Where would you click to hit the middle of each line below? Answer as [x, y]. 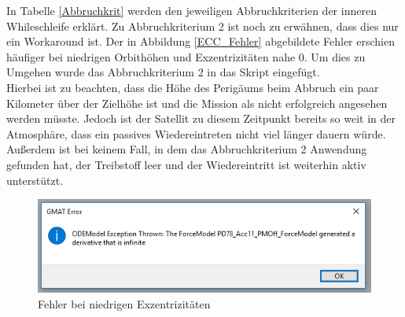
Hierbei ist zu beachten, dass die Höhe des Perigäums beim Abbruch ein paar [193, 87]
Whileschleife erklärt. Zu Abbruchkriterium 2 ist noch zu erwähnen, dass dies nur [202, 26]
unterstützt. [35, 180]
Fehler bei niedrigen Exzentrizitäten [124, 303]
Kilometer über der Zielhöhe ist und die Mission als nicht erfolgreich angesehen [197, 103]
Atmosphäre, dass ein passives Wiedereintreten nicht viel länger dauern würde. [196, 133]
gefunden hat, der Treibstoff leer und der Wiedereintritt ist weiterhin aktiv [186, 164]
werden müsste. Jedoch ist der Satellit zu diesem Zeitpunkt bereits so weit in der [201, 118]
